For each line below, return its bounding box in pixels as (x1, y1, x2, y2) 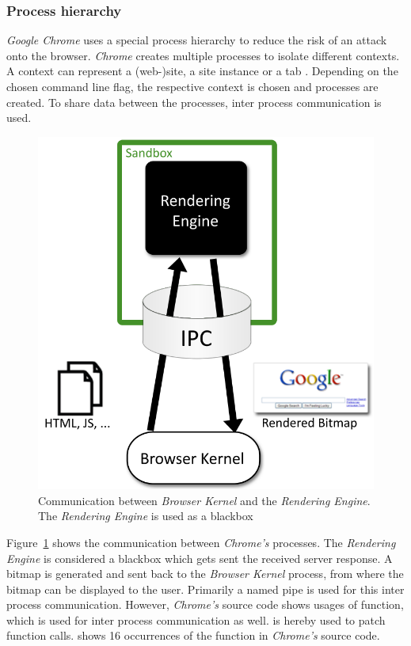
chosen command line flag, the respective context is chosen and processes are (6, 78, 379, 94)
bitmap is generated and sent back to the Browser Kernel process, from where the (6, 565, 404, 582)
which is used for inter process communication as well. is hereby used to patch (6, 611, 386, 628)
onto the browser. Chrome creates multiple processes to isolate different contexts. (6, 47, 400, 63)
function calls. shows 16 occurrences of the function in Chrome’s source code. (6, 627, 380, 644)
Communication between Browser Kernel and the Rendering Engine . (38, 492, 371, 508)
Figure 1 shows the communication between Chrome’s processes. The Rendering (6, 534, 396, 550)
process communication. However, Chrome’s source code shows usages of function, (6, 596, 404, 613)
